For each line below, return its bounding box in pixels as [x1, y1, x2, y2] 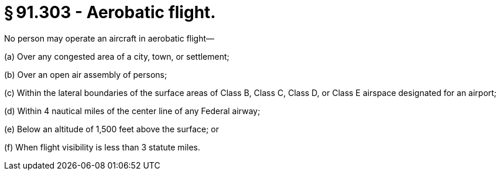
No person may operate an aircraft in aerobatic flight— [4, 33, 215, 43]
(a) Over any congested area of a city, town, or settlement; [4, 51, 229, 61]
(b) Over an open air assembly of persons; [4, 69, 167, 80]
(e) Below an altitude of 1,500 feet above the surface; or [4, 123, 219, 134]
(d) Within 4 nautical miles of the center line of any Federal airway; [4, 105, 260, 116]
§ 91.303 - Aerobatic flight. [4, 2, 216, 22]
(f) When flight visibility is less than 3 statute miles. [4, 142, 200, 152]
